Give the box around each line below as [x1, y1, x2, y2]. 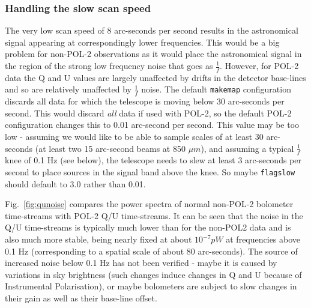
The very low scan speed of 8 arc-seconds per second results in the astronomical [5, 24, 298, 37]
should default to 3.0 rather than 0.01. [5, 177, 146, 190]
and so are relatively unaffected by [5, 83, 131, 95]
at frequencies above [226, 233, 301, 246]
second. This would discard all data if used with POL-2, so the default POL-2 [5, 106, 292, 119]
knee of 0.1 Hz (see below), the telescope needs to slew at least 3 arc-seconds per [5, 154, 301, 166]
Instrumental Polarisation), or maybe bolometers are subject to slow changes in [5, 280, 297, 292]
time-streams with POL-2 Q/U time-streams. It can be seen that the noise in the [5, 209, 303, 222]
